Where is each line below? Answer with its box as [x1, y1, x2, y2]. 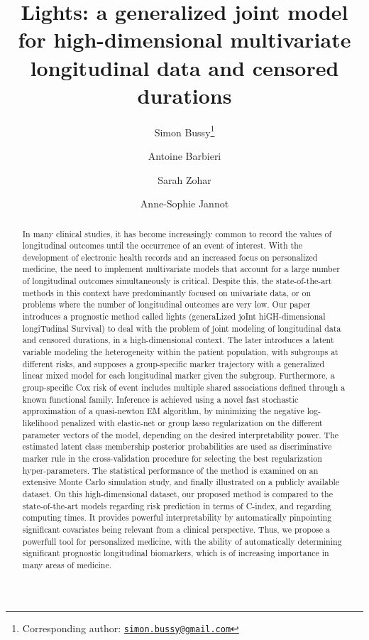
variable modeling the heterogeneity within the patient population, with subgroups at [22, 346, 338, 358]
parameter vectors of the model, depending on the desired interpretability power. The [22, 428, 339, 440]
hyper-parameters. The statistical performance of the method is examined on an [22, 464, 319, 476]
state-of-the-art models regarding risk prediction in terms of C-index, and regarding [22, 499, 331, 511]
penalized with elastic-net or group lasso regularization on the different [60, 417, 323, 429]
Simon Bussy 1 [154, 122, 215, 139]
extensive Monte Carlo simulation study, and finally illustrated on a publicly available [22, 476, 340, 488]
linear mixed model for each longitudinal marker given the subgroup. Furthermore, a [22, 369, 335, 381]
